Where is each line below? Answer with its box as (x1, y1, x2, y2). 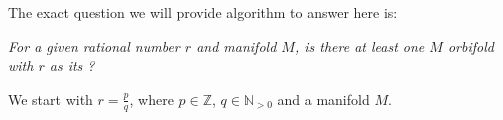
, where (129, 88, 174, 109)
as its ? (49, 55, 95, 76)
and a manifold (277, 88, 370, 109)
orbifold (447, 35, 494, 56)
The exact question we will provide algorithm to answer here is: (8, 2, 398, 22)
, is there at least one (294, 35, 425, 56)
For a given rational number (8, 35, 180, 56)
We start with (8, 88, 93, 109)
